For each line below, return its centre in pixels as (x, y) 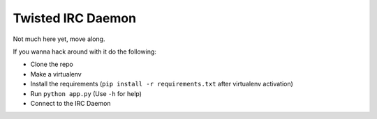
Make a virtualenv (56, 74)
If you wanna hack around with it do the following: (85, 51)
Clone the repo (52, 64)
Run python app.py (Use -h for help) (86, 93)
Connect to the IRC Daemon (71, 103)
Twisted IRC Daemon (74, 18)
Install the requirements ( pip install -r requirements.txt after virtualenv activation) (162, 84)
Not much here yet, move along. (59, 39)
